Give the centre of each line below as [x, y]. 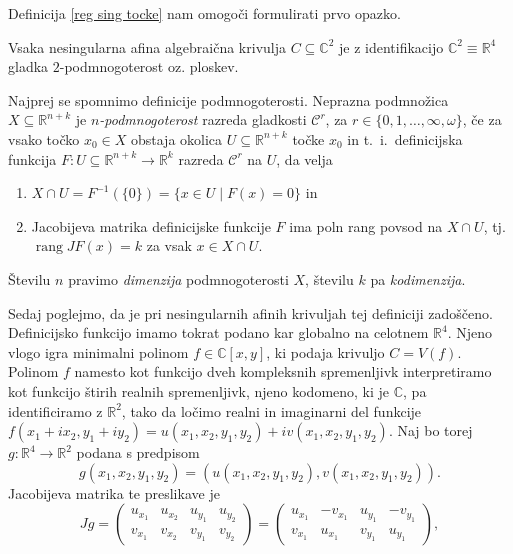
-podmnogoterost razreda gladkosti [203, 119]
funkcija [32, 158]
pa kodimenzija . [418, 278]
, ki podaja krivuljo [325, 351]
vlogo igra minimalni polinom [98, 351]
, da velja [304, 158]
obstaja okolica [176, 138]
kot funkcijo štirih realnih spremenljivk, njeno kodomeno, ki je [199, 390]
